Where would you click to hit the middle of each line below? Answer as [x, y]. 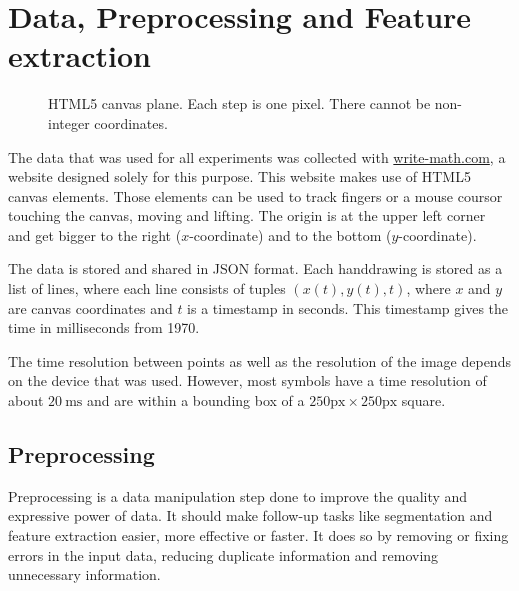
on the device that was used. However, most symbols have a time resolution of [247, 380]
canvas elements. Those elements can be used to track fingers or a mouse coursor [255, 195]
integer [69, 122]
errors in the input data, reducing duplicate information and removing [223, 554]
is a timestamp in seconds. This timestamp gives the [348, 307]
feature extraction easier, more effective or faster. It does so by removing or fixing [258, 535]
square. [423, 400]
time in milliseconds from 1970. [104, 327]
